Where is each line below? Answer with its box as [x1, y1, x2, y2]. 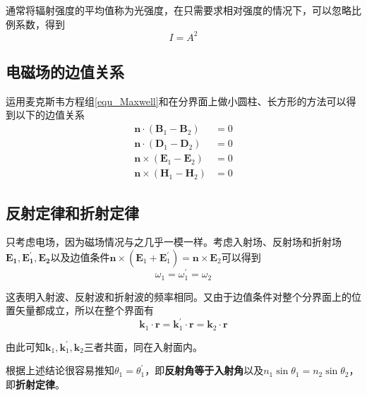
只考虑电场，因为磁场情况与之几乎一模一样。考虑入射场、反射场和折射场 [6, 234, 342, 249]
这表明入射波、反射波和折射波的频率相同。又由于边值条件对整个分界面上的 [6, 289, 351, 304]
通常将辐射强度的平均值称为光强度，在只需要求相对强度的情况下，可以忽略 [6, 3, 351, 17]
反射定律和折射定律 [6, 201, 139, 223]
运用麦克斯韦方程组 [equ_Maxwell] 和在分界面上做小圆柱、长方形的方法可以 [6, 93, 347, 108]
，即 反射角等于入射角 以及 [145, 363, 264, 378]
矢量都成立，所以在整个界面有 [15, 303, 154, 318]
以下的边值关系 [15, 107, 85, 122]
